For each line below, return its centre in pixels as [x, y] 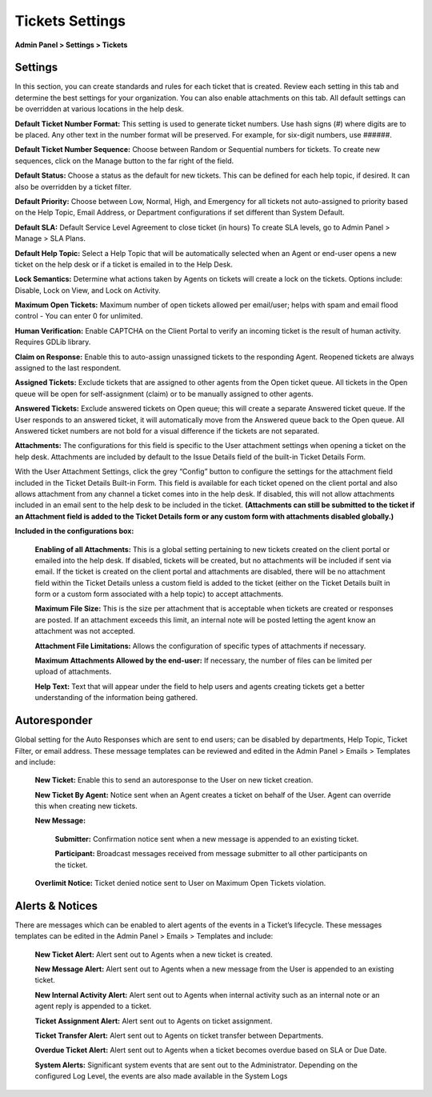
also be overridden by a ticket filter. [73, 186]
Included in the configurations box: [74, 531]
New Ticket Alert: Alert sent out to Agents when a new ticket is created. [154, 954]
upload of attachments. [73, 671]
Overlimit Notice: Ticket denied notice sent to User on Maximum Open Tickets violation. [180, 883]
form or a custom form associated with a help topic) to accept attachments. [159, 594]
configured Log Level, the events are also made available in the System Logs [161, 1076]
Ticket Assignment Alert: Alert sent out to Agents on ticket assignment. [154, 1021]
